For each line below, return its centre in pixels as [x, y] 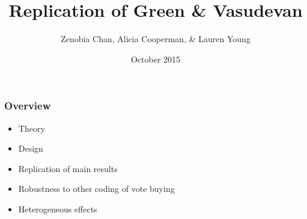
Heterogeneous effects [58, 208]
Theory [32, 128]
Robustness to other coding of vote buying [96, 189]
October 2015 [156, 59]
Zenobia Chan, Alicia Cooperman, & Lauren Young [156, 39]
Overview [28, 106]
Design [31, 148]
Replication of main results [68, 168]
